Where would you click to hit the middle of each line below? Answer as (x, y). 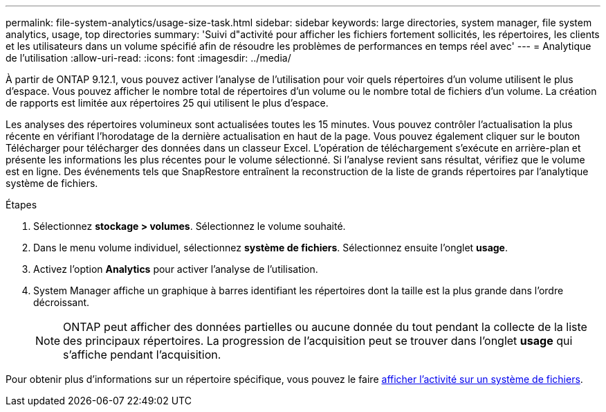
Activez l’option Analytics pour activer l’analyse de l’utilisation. (176, 269)
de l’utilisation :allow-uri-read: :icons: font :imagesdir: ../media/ (148, 58)
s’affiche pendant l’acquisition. (142, 355)
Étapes (21, 205)
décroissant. (62, 302)
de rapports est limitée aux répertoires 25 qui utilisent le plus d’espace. (167, 103)
